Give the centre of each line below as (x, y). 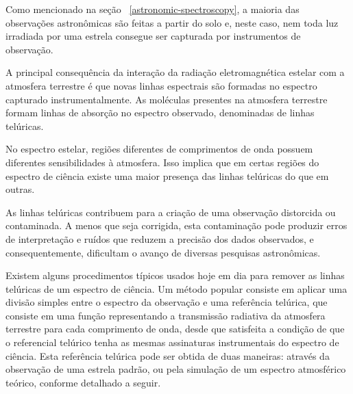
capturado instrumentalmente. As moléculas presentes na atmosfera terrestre (167, 99)
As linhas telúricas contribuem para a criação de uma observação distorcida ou (171, 212)
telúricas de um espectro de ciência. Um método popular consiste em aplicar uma (176, 288)
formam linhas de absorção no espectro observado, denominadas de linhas (160, 113)
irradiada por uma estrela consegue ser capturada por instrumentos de (153, 36)
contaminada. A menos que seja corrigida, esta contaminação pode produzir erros (176, 225)
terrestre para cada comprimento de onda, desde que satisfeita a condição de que (175, 329)
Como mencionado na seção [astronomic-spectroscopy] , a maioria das (153, 9)
